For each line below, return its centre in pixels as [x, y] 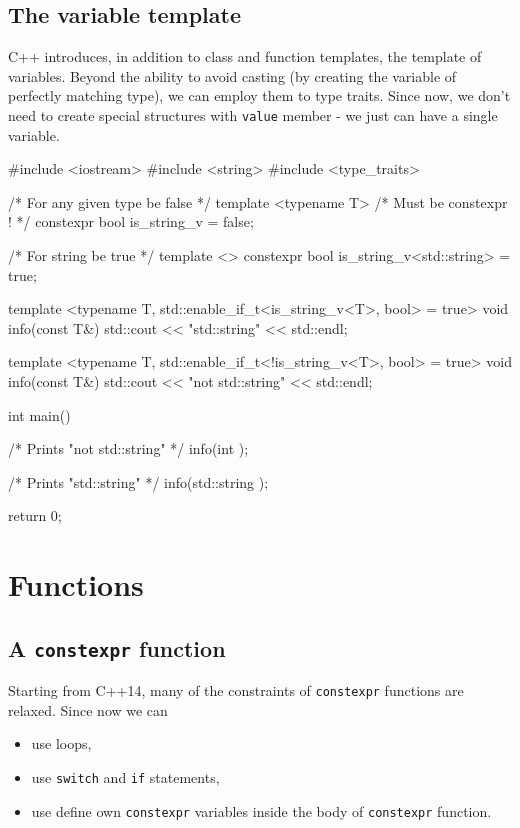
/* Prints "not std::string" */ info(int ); [128, 448]
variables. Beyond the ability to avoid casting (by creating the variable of [232, 75]
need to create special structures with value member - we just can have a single [253, 114]
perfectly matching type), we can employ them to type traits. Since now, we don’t [259, 95]
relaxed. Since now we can [88, 709]
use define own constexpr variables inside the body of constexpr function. [261, 810]
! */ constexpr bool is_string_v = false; [131, 221]
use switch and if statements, [125, 776]
